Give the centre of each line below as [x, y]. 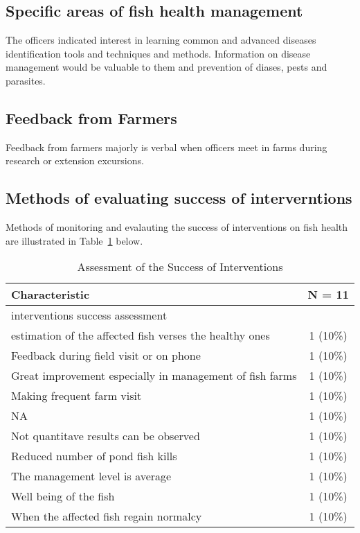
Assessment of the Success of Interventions [180, 267]
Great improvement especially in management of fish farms [154, 376]
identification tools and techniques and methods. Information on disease [158, 53]
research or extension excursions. [75, 160]
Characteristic [51, 295]
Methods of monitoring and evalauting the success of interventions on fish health [177, 227]
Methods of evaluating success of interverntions [179, 198]
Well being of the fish [63, 496]
